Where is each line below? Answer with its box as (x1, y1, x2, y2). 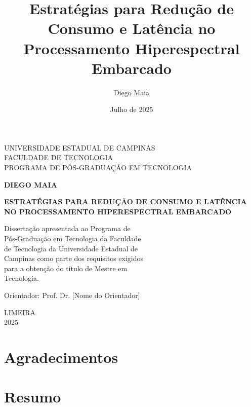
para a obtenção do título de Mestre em (4, 263, 128, 273)
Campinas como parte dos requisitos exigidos (4, 253, 144, 264)
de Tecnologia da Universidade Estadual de (4, 243, 138, 253)
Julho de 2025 (110, 104, 153, 115)
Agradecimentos (4, 346, 118, 367)
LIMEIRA (4, 307, 36, 317)
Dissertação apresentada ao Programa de (4, 223, 131, 234)
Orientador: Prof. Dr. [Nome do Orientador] (4, 290, 140, 300)
